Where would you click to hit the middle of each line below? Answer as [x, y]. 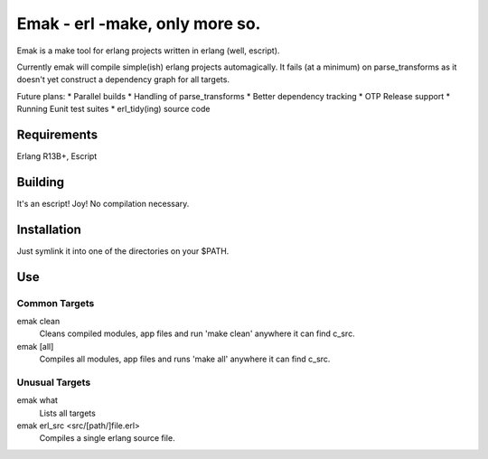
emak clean [38, 321]
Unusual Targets [54, 382]
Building [41, 182]
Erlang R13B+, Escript [57, 156]
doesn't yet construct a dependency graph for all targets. [123, 80]
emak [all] [35, 346]
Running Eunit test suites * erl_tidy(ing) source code [113, 109]
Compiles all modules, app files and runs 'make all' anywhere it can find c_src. [185, 359]
